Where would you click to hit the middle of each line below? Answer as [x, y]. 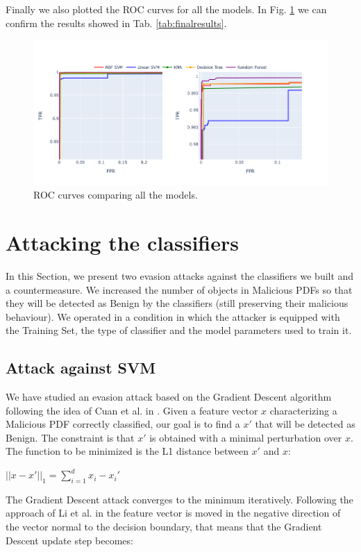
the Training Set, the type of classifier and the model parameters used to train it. [179, 330]
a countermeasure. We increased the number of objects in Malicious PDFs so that [179, 289]
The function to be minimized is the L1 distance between [127, 451]
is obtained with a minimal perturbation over [246, 437]
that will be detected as [305, 424]
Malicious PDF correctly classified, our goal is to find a [123, 424]
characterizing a [303, 410]
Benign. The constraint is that [70, 437]
